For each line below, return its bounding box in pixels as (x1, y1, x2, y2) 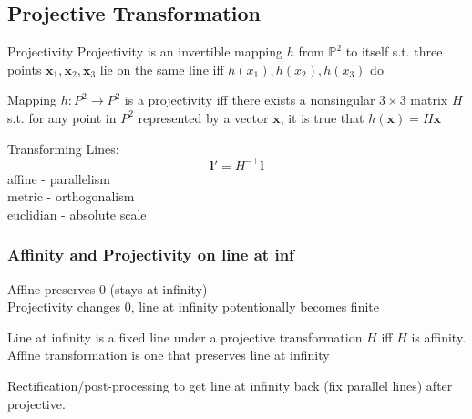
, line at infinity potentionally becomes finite (130, 297, 379, 316)
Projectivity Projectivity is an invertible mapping (7, 42, 283, 61)
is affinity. (411, 327, 467, 346)
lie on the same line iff (99, 59, 224, 78)
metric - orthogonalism (7, 187, 135, 206)
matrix (410, 90, 448, 109)
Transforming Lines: (7, 138, 119, 158)
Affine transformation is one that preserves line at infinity (7, 345, 330, 364)
